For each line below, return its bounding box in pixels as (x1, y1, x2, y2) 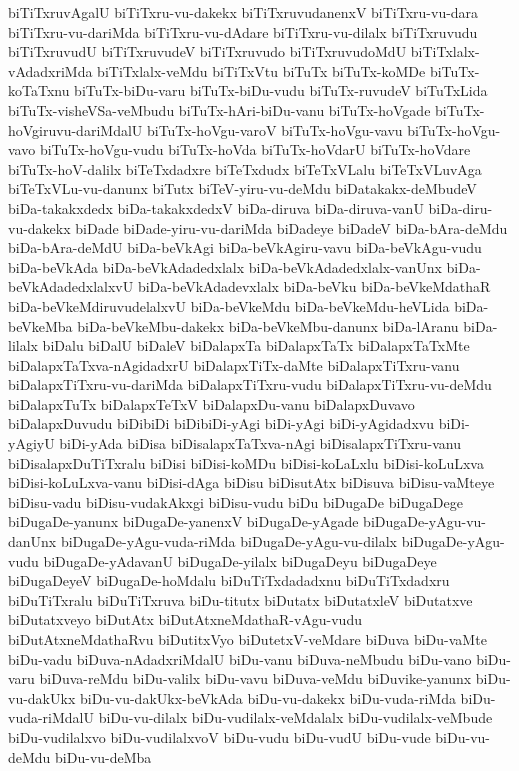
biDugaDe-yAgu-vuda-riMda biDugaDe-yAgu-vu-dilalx (60, 531, 398, 552)
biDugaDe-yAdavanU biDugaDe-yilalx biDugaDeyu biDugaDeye (43, 550, 437, 571)
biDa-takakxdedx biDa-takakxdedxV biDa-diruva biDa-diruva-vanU (8, 197, 424, 218)
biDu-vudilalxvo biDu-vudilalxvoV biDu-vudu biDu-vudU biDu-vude (8, 726, 431, 747)
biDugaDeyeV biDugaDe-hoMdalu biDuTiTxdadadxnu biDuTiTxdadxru (8, 570, 450, 591)
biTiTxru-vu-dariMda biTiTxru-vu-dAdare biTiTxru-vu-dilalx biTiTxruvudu (8, 21, 478, 42)
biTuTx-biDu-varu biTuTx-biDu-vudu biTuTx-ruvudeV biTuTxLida (74, 80, 488, 101)
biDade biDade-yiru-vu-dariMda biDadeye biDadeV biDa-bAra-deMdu (75, 217, 508, 238)
